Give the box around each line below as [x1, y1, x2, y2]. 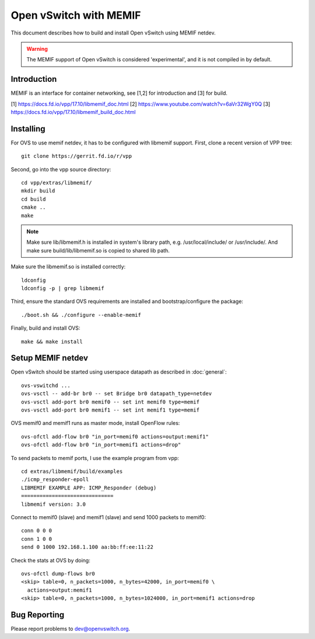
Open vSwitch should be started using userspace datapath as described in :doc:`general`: [10, 368, 227, 375]
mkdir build [21, 188, 55, 194]
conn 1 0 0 [21, 536, 52, 542]
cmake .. [21, 204, 46, 210]
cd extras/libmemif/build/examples [21, 468, 123, 475]
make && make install [21, 338, 83, 345]
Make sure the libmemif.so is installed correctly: [10, 263, 126, 270]
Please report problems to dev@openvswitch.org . [10, 625, 131, 632]
